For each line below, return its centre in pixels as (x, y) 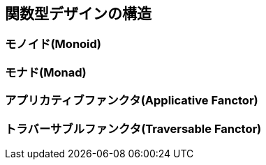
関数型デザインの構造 (78, 14)
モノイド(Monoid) (53, 44)
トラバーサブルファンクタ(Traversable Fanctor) (133, 128)
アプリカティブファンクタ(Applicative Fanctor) (132, 101)
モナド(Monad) (46, 72)
